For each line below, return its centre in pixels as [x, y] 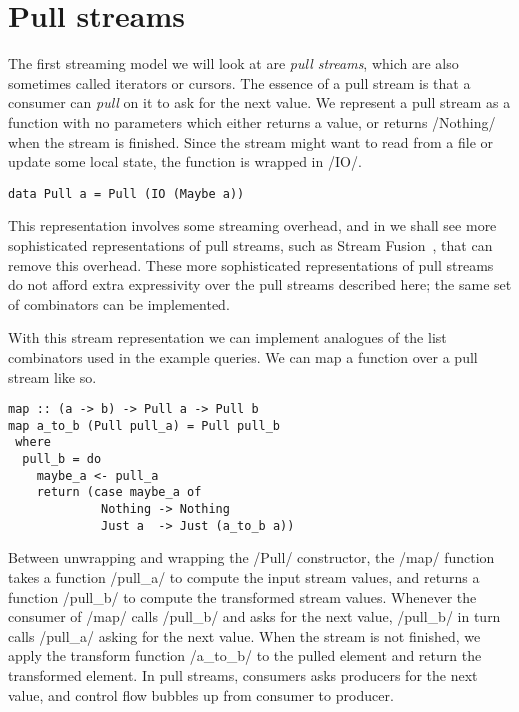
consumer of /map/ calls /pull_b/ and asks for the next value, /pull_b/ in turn [254, 616]
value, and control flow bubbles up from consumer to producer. [201, 694]
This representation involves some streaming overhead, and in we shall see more [252, 225]
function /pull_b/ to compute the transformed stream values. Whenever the [242, 596]
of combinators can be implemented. [119, 303]
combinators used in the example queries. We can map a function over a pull [243, 356]
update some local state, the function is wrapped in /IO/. [185, 161]
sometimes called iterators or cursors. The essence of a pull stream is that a [239, 82]
